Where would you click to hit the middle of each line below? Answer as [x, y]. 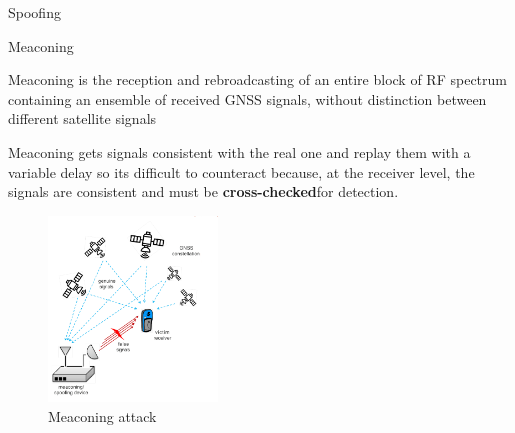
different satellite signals [82, 118]
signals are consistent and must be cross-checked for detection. [203, 191]
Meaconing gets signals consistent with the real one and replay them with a [239, 151]
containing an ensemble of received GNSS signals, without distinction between [247, 98]
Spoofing [34, 12]
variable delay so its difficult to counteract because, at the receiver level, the [241, 171]
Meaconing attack [102, 415]
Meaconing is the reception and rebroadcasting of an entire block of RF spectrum [257, 79]
